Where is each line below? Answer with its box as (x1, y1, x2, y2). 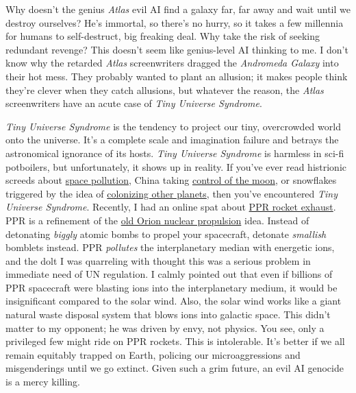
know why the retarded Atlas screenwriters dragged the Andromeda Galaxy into (5, 56, 339, 70)
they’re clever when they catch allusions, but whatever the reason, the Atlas (5, 82, 324, 97)
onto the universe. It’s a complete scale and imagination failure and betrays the (5, 132, 339, 147)
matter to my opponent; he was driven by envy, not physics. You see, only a (5, 320, 325, 335)
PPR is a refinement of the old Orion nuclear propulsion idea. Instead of (5, 213, 309, 227)
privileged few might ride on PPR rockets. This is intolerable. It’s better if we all (5, 334, 345, 348)
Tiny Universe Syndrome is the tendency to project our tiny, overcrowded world (5, 119, 341, 133)
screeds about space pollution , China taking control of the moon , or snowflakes (5, 173, 337, 187)
